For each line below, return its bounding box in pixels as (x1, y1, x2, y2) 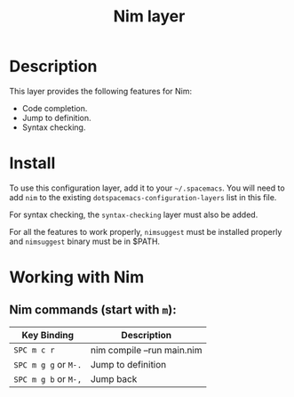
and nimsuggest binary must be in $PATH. (9, 236, 161, 247)
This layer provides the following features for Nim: (9, 85, 193, 96)
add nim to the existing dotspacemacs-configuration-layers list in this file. (9, 191, 277, 202)
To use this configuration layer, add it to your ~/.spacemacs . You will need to (9, 182, 286, 193)
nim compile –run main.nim (90, 344, 203, 356)
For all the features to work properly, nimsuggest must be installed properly (9, 226, 282, 237)
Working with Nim (9, 267, 145, 288)
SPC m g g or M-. (13, 358, 83, 370)
